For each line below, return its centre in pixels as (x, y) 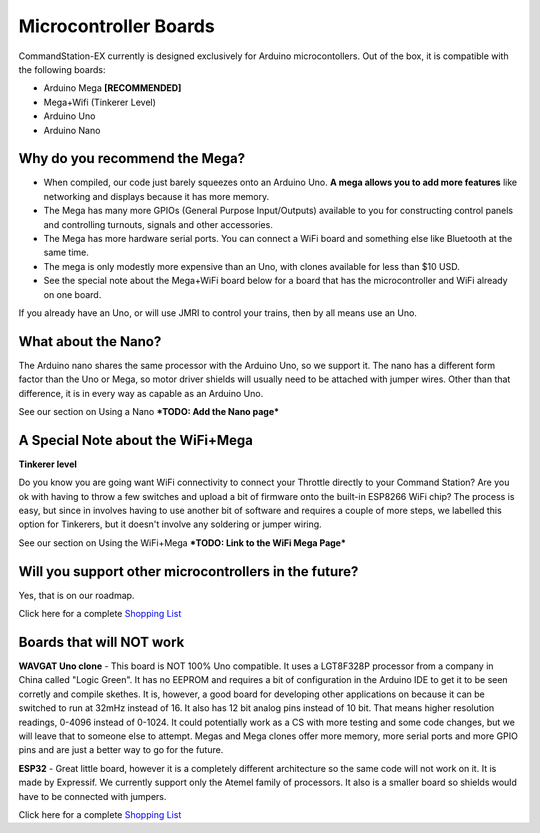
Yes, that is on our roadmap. (76, 595)
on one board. (72, 294)
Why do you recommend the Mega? (131, 158)
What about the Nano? (90, 341)
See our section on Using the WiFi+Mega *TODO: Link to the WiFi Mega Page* (182, 542)
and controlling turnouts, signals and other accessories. (158, 224)
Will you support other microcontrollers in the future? (188, 571)
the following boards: (62, 69)
